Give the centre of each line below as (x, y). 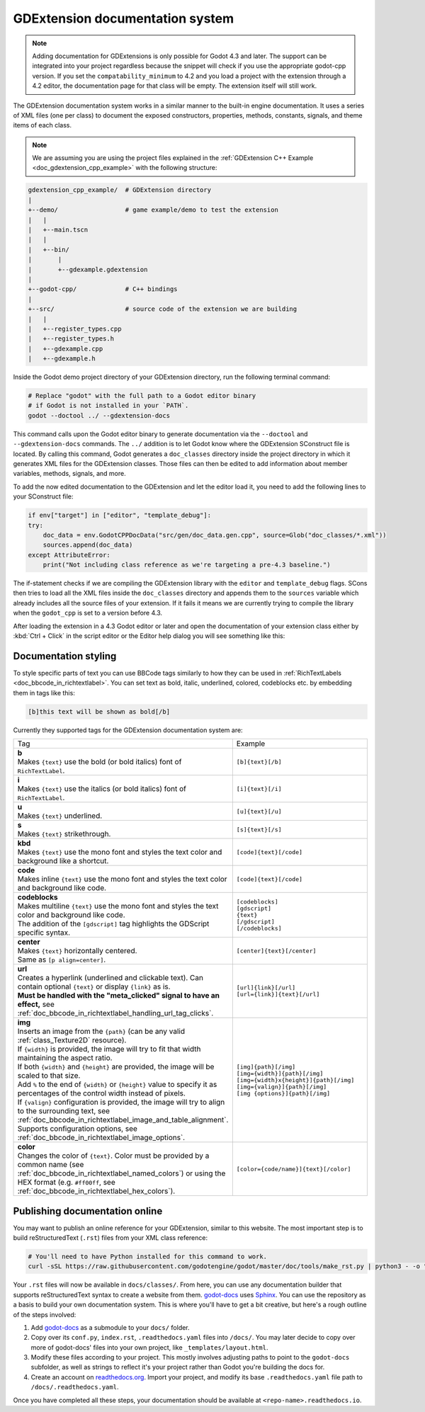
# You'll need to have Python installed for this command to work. (148, 1256)
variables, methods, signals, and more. (70, 474)
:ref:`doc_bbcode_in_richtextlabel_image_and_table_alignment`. (123, 1120)
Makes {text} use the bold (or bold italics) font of (100, 762)
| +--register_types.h (71, 339)
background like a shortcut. (63, 861)
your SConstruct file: (43, 496)
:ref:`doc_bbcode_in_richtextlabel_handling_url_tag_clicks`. (115, 1013)
